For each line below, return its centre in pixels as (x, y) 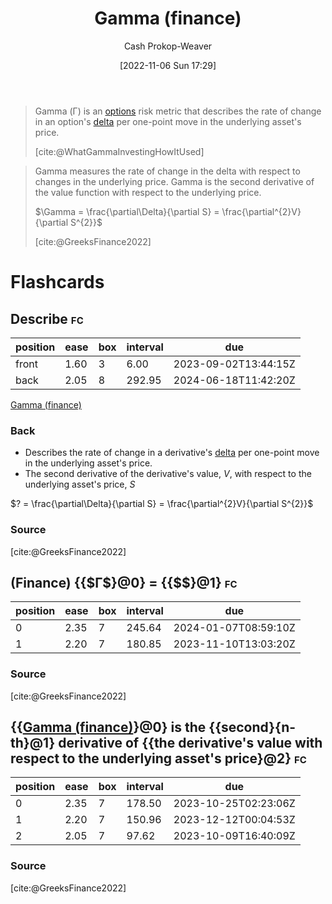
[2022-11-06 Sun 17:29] (168, 65)
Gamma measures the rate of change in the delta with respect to (167, 171)
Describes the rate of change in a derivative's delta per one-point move (172, 453)
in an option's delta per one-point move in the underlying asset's (168, 121)
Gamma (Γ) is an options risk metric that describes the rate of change (178, 111)
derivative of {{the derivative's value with (190, 743)
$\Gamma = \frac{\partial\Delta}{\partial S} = (127, 211)
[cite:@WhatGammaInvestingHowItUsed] (119, 151)
